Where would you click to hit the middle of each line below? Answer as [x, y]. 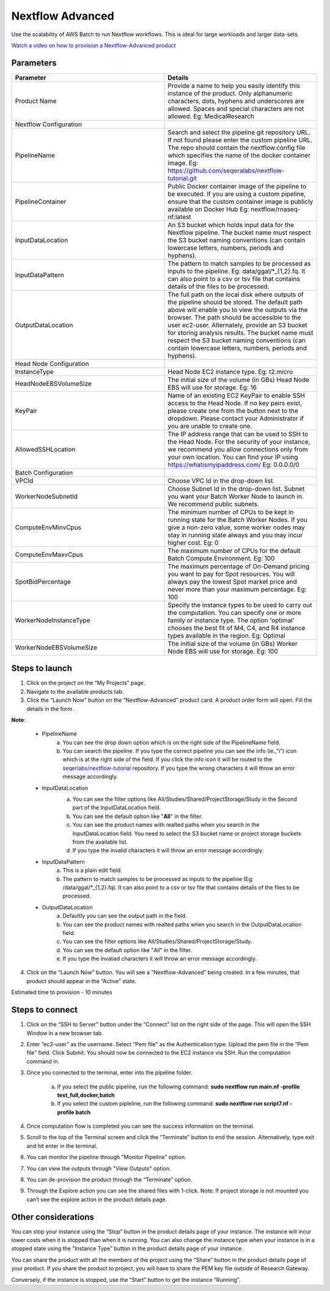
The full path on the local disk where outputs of [236, 294]
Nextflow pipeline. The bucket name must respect [239, 233]
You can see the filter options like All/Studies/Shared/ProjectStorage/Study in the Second [185, 799]
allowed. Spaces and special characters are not [236, 108]
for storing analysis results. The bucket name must [241, 332]
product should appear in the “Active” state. [82, 981]
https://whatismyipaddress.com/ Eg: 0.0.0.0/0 [233, 464]
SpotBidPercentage [43, 581]
